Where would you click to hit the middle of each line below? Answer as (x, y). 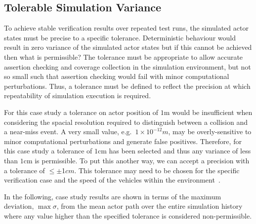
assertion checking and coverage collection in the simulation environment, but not (128, 66)
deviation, (19, 206)
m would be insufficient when (208, 112)
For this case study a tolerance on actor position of (81, 112)
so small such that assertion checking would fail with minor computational (117, 76)
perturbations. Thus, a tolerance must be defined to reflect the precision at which (127, 86)
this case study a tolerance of (48, 151)
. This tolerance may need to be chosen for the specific (157, 170)
